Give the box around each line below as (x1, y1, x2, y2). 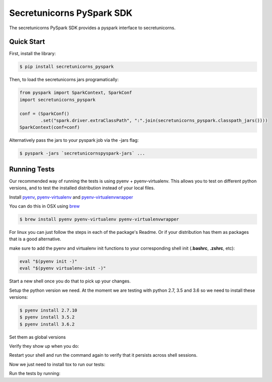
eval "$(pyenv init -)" (19, 258, 78, 264)
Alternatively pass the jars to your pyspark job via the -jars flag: (9, 137, 139, 143)
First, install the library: (9, 51, 56, 56)
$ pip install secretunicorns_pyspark (19, 64, 114, 69)
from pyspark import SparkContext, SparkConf (19, 90, 132, 96)
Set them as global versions (9, 334, 66, 340)
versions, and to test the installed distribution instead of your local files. (9, 185, 155, 191)
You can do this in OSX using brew (9, 203, 80, 209)
